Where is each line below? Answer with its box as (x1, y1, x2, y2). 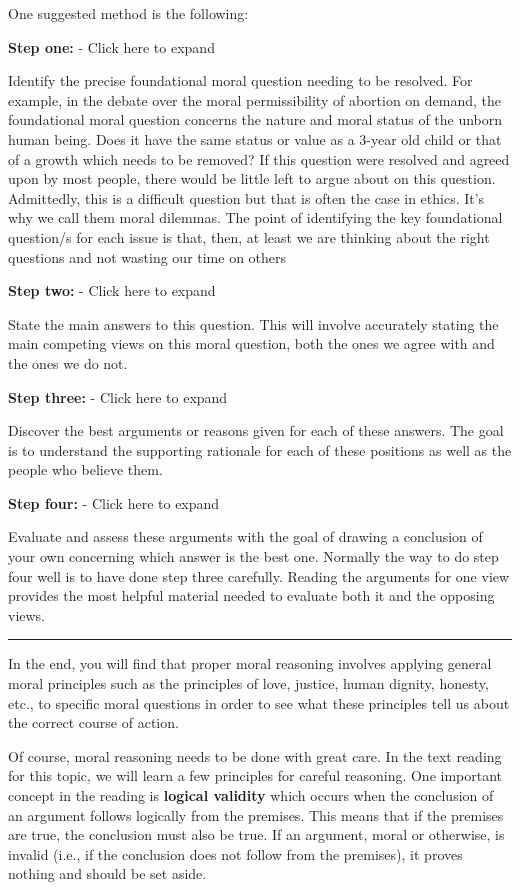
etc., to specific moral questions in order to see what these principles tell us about (8, 692, 510, 713)
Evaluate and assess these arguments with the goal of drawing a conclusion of (8, 526, 483, 547)
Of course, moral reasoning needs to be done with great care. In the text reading (8, 745, 502, 766)
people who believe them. (8, 459, 163, 480)
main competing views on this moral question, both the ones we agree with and (8, 333, 495, 354)
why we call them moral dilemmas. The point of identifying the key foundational (8, 207, 503, 228)
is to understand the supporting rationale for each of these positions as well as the (8, 439, 512, 460)
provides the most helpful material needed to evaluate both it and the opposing (8, 585, 495, 606)
